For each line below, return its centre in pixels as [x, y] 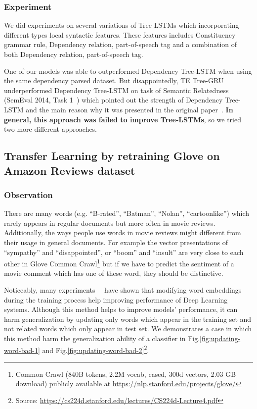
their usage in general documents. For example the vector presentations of [116, 242]
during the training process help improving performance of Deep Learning [116, 299]
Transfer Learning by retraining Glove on [112, 156]
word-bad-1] [22, 350]
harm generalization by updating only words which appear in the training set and [128, 319]
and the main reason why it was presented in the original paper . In [129, 109]
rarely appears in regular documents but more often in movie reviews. [110, 223]
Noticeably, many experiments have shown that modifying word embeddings [123, 289]
